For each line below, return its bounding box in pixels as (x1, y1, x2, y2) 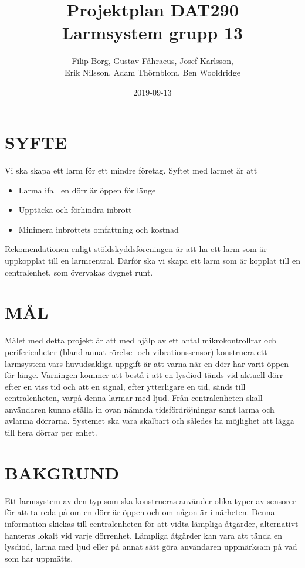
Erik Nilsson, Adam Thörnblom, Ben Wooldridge (65, 66, 240, 78)
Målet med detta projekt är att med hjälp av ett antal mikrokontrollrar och (5, 334, 277, 346)
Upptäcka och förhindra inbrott (18, 203, 132, 216)
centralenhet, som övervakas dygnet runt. (5, 266, 153, 278)
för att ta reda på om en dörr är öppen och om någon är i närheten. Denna (5, 506, 275, 518)
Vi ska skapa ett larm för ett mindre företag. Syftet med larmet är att (5, 164, 257, 176)
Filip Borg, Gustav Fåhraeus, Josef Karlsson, (72, 55, 233, 67)
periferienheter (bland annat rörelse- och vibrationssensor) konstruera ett (5, 345, 267, 358)
